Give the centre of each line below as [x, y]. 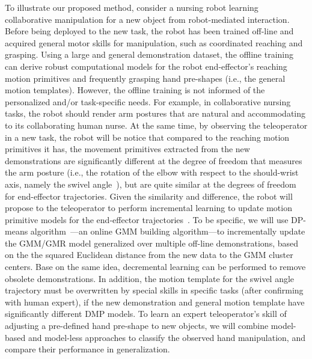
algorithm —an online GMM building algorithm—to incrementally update [168, 231]
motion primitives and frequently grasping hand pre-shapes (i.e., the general [145, 78]
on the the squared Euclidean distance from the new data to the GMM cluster [149, 255]
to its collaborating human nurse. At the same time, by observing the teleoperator [156, 125]
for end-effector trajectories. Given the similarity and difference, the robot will [149, 196]
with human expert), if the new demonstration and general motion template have [155, 302]
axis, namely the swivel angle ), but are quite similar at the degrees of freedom [151, 184]
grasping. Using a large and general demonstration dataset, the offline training [149, 54]
